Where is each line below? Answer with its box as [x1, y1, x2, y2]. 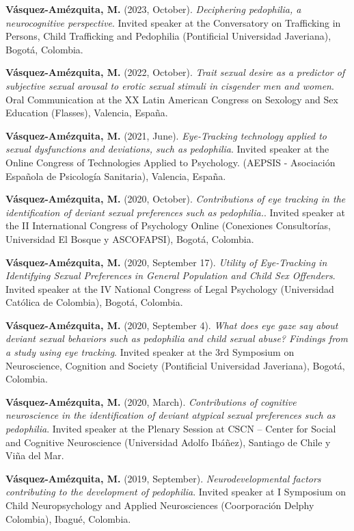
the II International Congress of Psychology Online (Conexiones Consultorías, [5, 218, 331, 233]
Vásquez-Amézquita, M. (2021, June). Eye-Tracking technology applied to [5, 128, 327, 142]
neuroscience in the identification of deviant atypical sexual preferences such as [5, 408, 336, 422]
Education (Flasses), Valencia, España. [5, 105, 168, 120]
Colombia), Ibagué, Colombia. [5, 511, 131, 526]
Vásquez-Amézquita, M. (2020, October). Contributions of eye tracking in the [5, 192, 346, 206]
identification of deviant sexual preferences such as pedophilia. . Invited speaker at [5, 205, 346, 219]
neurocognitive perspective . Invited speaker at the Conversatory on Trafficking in [5, 15, 341, 29]
